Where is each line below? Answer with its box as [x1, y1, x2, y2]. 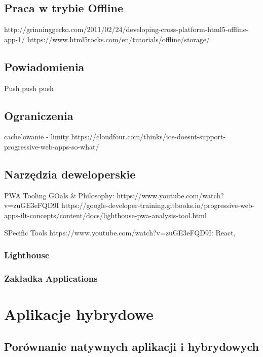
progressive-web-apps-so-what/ [4, 141, 99, 152]
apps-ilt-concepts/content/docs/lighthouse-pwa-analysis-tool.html [4, 210, 207, 220]
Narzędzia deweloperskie [4, 166, 136, 182]
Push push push [4, 82, 54, 93]
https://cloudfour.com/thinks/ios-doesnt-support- [71, 131, 226, 142]
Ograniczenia [4, 107, 73, 123]
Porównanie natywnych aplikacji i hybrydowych [4, 338, 259, 354]
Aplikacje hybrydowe [4, 304, 154, 324]
